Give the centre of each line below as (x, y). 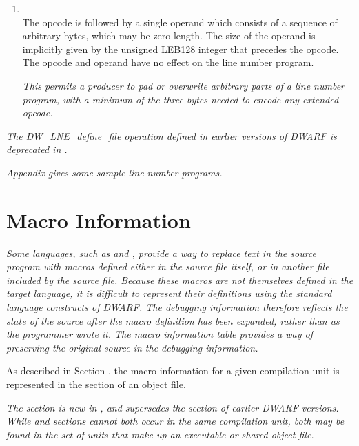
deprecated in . (37, 149)
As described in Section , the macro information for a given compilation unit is (173, 371)
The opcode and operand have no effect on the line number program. (168, 62)
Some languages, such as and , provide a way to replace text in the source (162, 253)
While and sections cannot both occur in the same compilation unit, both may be (175, 421)
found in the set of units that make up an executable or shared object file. (160, 434)
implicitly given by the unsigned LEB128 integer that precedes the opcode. (181, 49)
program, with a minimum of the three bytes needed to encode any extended (181, 99)
